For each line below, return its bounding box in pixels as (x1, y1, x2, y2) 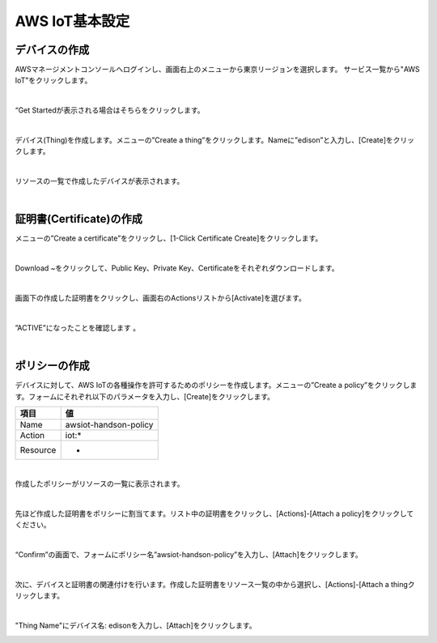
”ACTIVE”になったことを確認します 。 (15, 322, 141, 332)
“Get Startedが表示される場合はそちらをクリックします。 (15, 105, 206, 115)
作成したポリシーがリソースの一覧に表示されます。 (15, 479, 185, 489)
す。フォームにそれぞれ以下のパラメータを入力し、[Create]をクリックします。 (15, 391, 275, 401)
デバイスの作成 (15, 43, 90, 57)
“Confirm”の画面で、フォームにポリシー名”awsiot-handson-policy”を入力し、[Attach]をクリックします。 (15, 550, 363, 560)
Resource (19, 444, 57, 455)
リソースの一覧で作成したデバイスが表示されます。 (15, 177, 185, 186)
